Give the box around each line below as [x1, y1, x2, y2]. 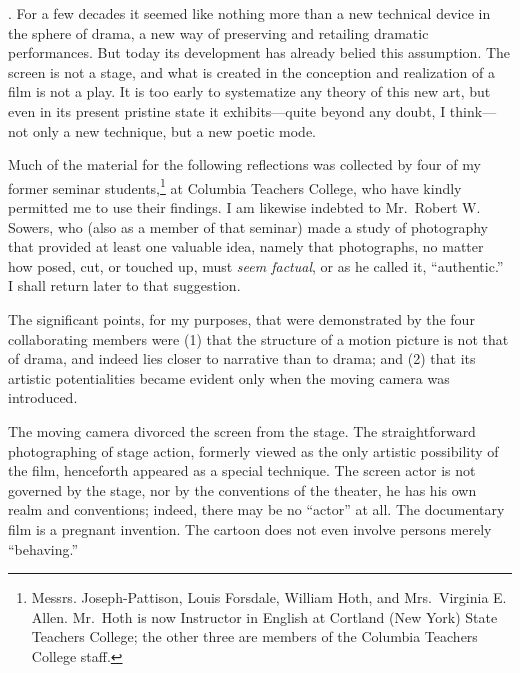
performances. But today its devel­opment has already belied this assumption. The [8, 42, 511, 63]
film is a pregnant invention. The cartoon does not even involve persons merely [8, 518, 492, 539]
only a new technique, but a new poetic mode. [32, 120, 316, 141]
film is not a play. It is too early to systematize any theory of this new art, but [8, 81, 491, 102]
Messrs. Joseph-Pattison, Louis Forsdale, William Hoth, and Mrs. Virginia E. [31, 587, 507, 608]
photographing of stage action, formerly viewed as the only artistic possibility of [8, 440, 499, 461]
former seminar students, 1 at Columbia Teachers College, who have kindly [8, 174, 462, 198]
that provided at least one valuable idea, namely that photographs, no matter [8, 236, 484, 257]
